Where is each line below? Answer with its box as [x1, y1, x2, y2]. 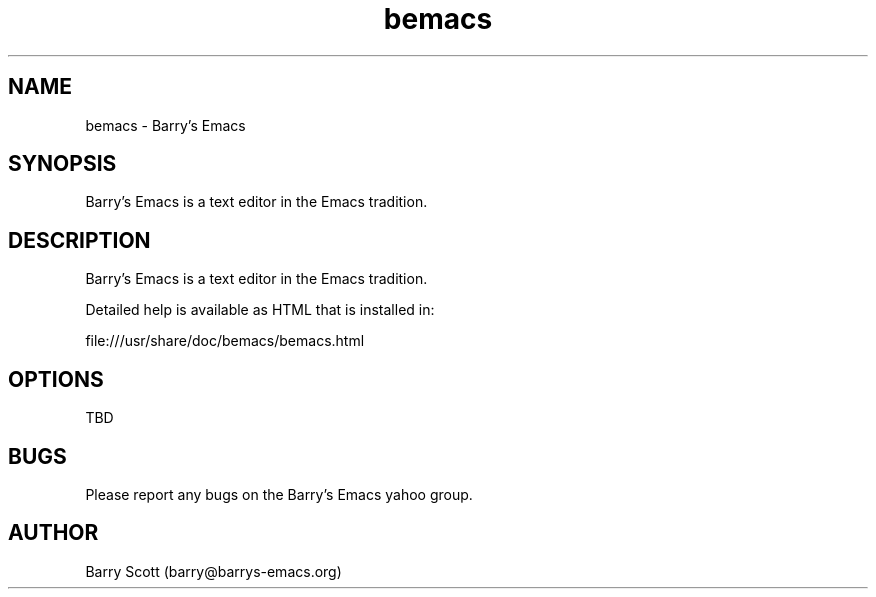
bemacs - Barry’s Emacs [85, 116, 246, 134]
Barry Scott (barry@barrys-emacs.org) [85, 562, 342, 580]
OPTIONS [8, 366, 104, 392]
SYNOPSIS [8, 151, 117, 177]
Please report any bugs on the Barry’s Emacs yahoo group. [85, 485, 473, 503]
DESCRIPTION [8, 227, 151, 253]
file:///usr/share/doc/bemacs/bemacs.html [85, 332, 365, 350]
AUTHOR [8, 520, 99, 546]
